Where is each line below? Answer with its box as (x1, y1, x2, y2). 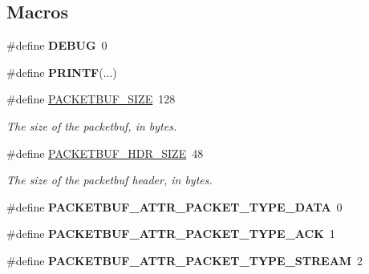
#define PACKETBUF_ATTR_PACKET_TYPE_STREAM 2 (6, 252, 363, 268)
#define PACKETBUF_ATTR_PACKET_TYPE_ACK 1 (6, 225, 335, 242)
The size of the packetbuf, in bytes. (6, 117, 177, 134)
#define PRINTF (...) (6, 63, 117, 80)
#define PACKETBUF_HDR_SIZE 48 (6, 144, 204, 161)
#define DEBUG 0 (6, 37, 107, 54)
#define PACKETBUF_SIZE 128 (6, 91, 176, 107)
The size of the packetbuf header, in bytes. (6, 171, 213, 188)
